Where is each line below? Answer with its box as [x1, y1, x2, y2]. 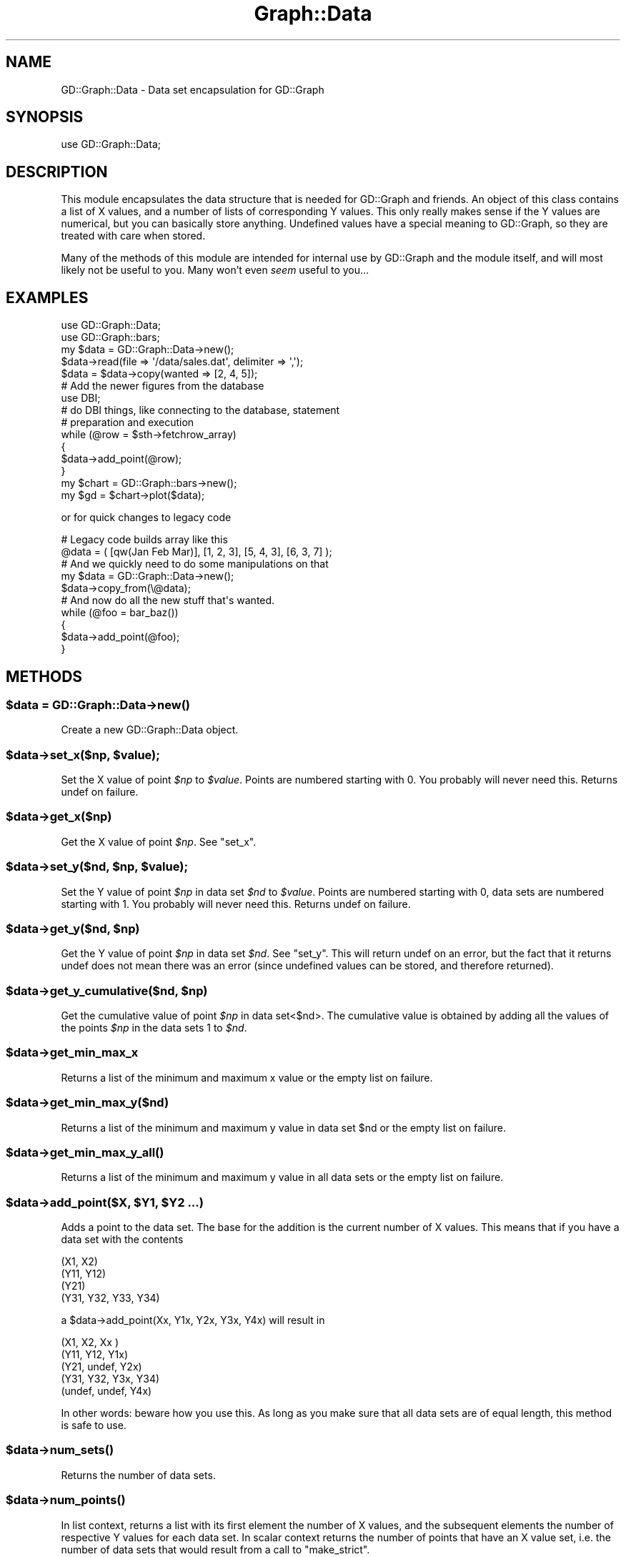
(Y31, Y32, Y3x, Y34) [61, 1373, 160, 1385]
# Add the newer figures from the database [61, 380, 264, 392]
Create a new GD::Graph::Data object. [61, 723, 239, 736]
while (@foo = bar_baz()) [61, 606, 179, 619]
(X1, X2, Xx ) [61, 1336, 119, 1349]
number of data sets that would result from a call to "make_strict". [61, 1543, 370, 1556]
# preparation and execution [61, 416, 194, 429]
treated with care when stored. [61, 229, 206, 242]
